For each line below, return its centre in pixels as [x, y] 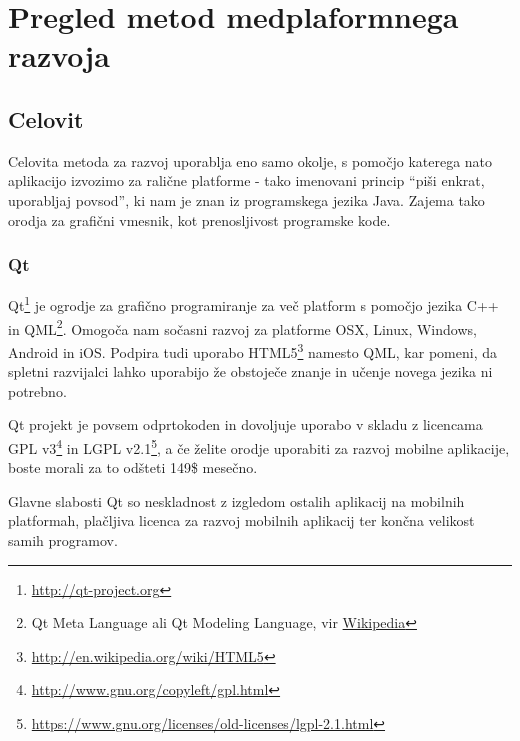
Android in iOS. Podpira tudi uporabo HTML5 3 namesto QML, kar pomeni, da [252, 350]
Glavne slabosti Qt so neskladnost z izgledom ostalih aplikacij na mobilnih [236, 500]
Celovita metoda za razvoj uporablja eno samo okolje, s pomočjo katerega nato [250, 160]
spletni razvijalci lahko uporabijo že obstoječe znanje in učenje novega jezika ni [250, 371]
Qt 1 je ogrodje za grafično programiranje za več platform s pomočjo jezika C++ [253, 304]
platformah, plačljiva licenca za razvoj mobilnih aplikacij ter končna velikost [241, 520]
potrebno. [37, 390]
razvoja [59, 55]
